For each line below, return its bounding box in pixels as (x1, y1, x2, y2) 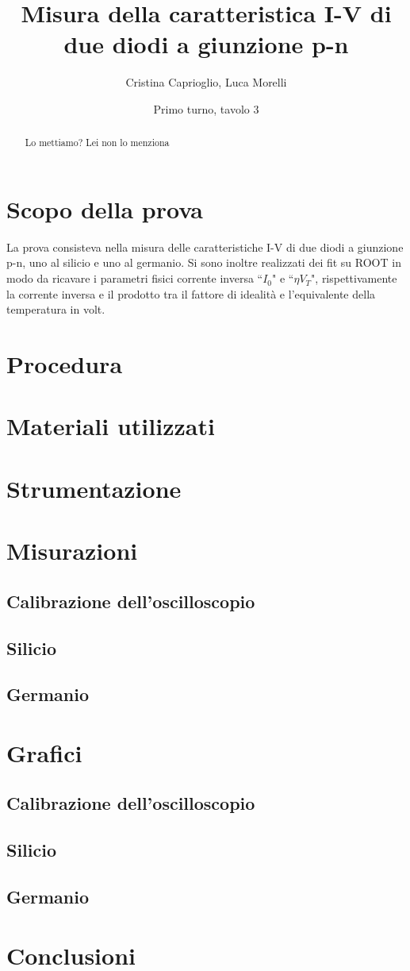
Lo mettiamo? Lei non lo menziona (25, 136, 170, 149)
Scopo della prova (6, 192, 204, 225)
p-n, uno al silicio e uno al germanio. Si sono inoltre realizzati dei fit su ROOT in (6, 254, 401, 271)
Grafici (6, 736, 82, 769)
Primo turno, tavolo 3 (153, 100, 259, 117)
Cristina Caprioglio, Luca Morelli (125, 74, 287, 91)
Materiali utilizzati (6, 410, 215, 442)
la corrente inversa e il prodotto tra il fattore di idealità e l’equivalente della (6, 285, 376, 302)
